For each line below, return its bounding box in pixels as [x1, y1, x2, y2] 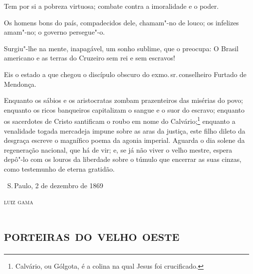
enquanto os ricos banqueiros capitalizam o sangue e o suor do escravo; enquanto [4, 104, 245, 115]
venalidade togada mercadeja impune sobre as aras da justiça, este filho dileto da [4, 125, 245, 136]
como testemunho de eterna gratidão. [4, 163, 115, 174]
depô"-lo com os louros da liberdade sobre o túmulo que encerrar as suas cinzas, [4, 154, 242, 164]
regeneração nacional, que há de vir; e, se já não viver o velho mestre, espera [4, 144, 233, 155]
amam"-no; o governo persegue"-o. [4, 27, 105, 37]
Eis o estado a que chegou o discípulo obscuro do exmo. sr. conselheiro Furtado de [4, 69, 247, 79]
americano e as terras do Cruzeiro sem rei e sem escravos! [4, 53, 175, 63]
